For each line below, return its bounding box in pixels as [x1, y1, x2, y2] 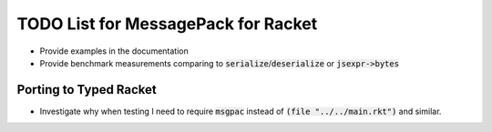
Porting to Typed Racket [16, 82, 157, 97]
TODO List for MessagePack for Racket [16, 14, 318, 34]
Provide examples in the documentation [39, 46, 189, 56]
